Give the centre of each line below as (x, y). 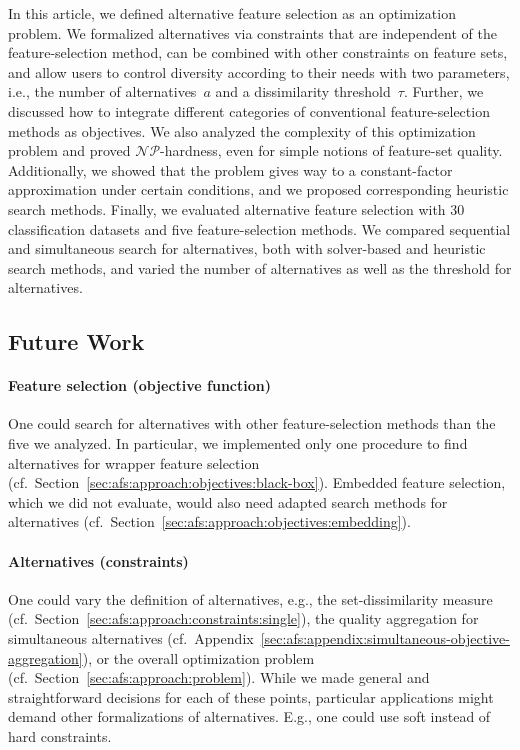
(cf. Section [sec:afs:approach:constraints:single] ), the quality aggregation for (243, 618)
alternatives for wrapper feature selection (134, 462)
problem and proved (69, 150)
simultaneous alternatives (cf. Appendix (131, 638)
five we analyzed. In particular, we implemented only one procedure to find (238, 443)
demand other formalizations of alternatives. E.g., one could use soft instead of (249, 716)
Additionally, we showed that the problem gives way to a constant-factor (230, 169)
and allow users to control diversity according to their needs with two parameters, (259, 71)
